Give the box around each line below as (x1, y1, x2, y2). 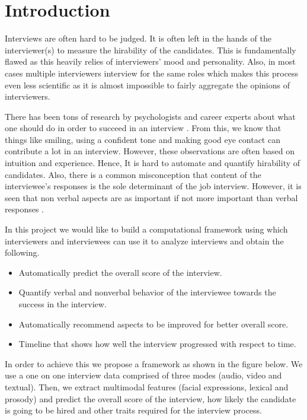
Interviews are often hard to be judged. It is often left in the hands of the (5, 32, 271, 44)
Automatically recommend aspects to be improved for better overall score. (18, 317, 289, 330)
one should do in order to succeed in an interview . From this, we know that (5, 122, 282, 134)
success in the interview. (18, 298, 107, 310)
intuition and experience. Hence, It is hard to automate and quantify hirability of (5, 157, 300, 169)
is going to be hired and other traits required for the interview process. (5, 404, 262, 416)
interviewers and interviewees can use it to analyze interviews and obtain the (5, 234, 284, 247)
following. (5, 246, 40, 259)
